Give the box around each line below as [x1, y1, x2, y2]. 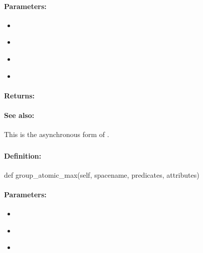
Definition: [4, 150, 42, 161]
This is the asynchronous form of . [4, 129, 109, 140]
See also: [4, 109, 35, 120]
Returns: [4, 90, 35, 100]
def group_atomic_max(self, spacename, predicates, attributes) [4, 169, 199, 180]
